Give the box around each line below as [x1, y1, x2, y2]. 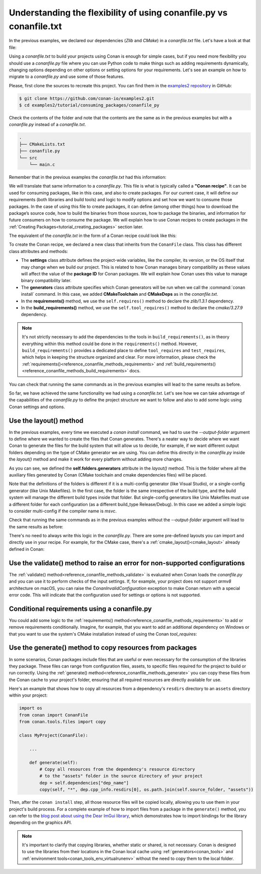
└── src [19, 155, 37, 160]
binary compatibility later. [21, 278, 72, 284]
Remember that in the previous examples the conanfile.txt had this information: [9, 174, 167, 180]
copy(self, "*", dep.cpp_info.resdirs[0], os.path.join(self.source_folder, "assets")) [39, 787, 254, 793]
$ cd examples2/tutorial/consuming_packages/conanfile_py [19, 102, 159, 108]
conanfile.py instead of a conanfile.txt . [9, 122, 87, 127]
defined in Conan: [9, 546, 44, 552]
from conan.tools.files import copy [19, 719, 106, 725]
